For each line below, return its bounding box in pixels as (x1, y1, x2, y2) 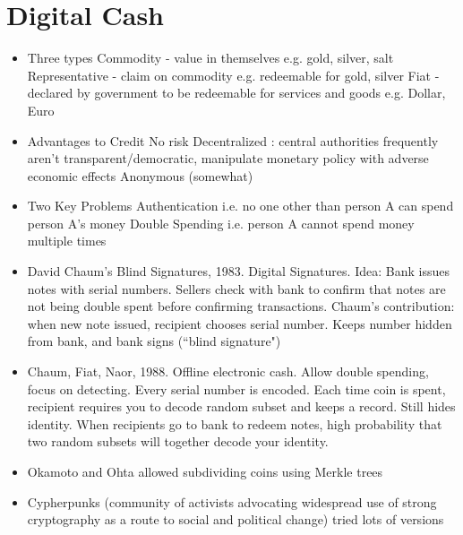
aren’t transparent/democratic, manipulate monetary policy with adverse (27, 149, 429, 168)
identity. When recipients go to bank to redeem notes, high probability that (27, 414, 442, 433)
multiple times (27, 231, 107, 250)
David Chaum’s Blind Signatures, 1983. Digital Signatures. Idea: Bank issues (27, 262, 450, 280)
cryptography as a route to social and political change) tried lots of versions (27, 510, 444, 529)
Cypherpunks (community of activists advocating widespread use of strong (27, 492, 437, 511)
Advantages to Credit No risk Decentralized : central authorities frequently (27, 131, 439, 150)
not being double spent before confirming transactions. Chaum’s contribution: (27, 297, 455, 315)
